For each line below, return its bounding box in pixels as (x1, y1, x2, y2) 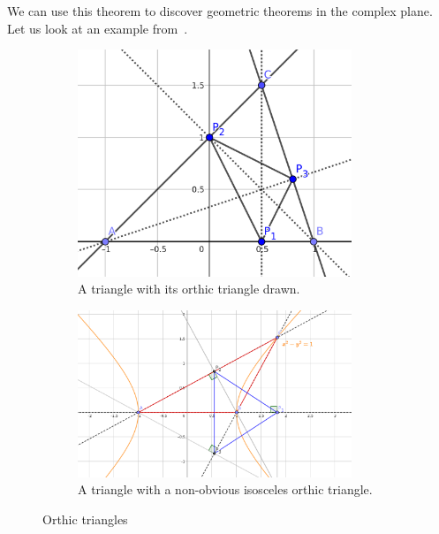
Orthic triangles (42, 509, 128, 528)
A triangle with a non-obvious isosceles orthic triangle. (78, 480, 373, 499)
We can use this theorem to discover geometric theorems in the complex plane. (7, 2, 433, 19)
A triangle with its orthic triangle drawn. (78, 279, 300, 298)
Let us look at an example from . (7, 19, 188, 37)
